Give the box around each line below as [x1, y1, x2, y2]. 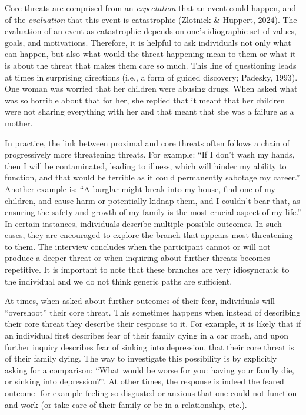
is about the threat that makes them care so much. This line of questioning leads [5, 59, 297, 71]
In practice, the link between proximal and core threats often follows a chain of [5, 136, 290, 149]
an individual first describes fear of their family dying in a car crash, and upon [5, 329, 289, 342]
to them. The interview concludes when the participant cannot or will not [5, 240, 271, 252]
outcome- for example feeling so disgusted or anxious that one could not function [5, 387, 297, 399]
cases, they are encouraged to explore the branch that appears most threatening [5, 229, 293, 241]
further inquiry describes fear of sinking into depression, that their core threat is [5, 340, 294, 353]
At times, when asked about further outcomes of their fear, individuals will [5, 294, 275, 307]
